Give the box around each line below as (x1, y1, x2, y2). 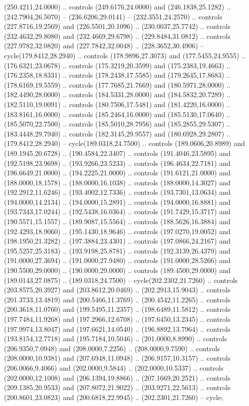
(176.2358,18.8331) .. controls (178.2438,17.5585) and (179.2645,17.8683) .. (4, 70, 231, 80)
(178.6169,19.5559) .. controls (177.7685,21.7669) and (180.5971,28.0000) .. (4, 79, 231, 90)
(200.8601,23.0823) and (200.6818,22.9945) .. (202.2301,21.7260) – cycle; (4, 392, 223, 402)
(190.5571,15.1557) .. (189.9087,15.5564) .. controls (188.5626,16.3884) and (4, 216, 231, 227)
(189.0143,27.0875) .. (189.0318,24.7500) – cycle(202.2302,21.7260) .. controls (4, 274, 238, 285)
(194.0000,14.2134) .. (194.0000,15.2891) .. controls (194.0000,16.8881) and (4, 196, 231, 207)
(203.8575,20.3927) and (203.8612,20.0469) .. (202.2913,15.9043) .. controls (4, 284, 231, 295)
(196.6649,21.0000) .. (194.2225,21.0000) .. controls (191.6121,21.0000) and (4, 167, 231, 178)
